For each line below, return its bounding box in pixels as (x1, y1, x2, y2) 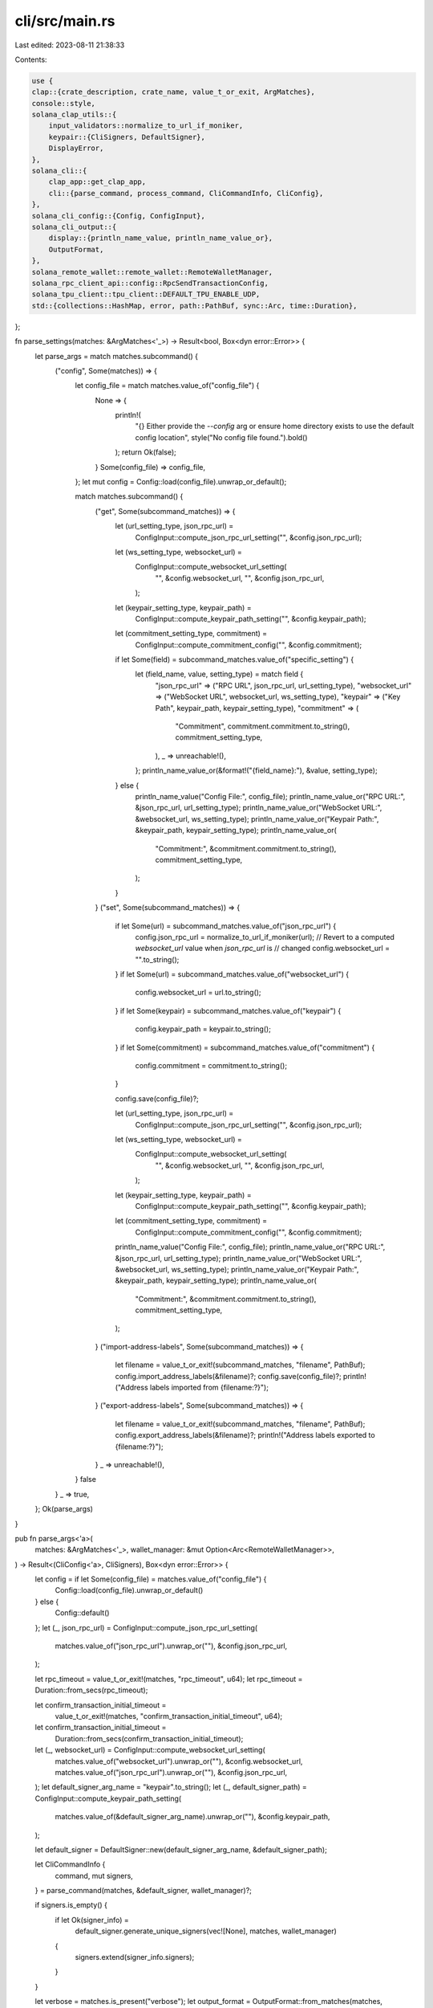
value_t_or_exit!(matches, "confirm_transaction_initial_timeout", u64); (55, 1712, 283, 1720)
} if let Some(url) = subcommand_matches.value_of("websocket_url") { (115, 969, 349, 979)
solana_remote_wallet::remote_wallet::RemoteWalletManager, (31, 267, 273, 276)
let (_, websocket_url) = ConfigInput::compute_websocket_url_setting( (34, 1745, 266, 1755)
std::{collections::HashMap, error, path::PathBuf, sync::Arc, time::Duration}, (31, 301, 358, 310)
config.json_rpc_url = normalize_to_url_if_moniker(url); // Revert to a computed (135, 932, 395, 941)
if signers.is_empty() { (34, 1900, 108, 1910)
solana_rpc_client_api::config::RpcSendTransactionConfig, (31, 278, 269, 288)
